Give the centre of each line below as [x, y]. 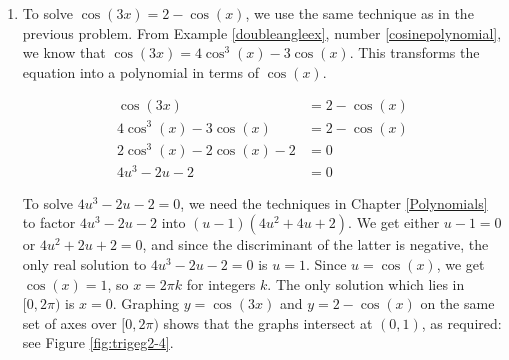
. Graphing [146, 303]
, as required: [461, 322]
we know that [64, 52]
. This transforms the [414, 52]
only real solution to [84, 263]
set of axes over [69, 322]
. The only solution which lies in [366, 283]
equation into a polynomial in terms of [140, 71]
